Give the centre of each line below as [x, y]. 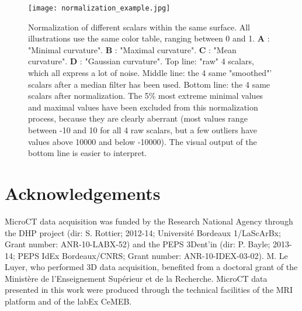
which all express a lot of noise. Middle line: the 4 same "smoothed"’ [150, 73]
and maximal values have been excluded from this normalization [143, 107]
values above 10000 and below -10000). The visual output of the [143, 141]
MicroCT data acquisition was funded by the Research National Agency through [149, 221]
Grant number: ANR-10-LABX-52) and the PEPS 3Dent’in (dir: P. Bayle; [138, 244]
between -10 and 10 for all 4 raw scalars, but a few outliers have [143, 130]
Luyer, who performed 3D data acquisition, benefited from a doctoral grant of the [151, 267]
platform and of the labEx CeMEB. [68, 301]
